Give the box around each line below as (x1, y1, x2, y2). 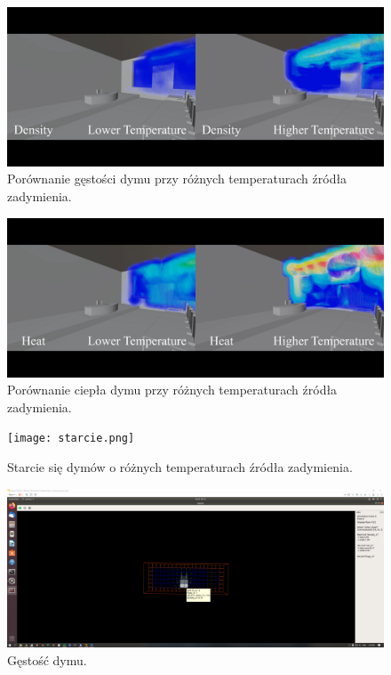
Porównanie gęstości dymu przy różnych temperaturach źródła (7, 169, 347, 188)
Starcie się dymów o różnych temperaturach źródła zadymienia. (7, 457, 353, 476)
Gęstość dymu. (7, 651, 87, 670)
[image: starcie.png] (7, 432, 135, 445)
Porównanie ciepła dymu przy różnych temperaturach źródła (7, 380, 338, 399)
